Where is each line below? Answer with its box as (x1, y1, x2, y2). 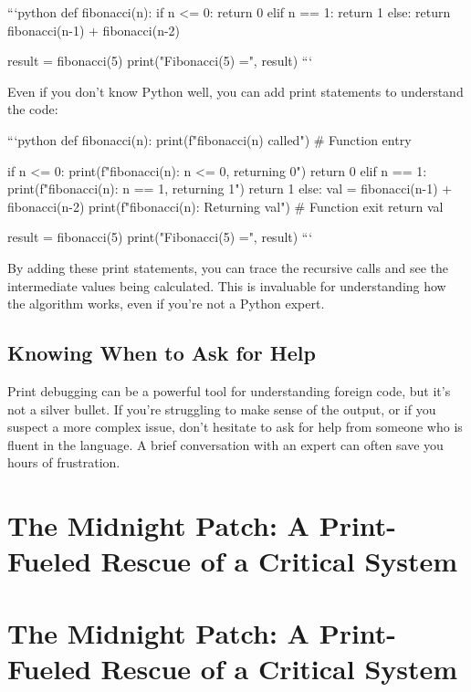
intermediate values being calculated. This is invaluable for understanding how (7, 276, 446, 295)
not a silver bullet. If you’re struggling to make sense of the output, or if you (7, 399, 436, 418)
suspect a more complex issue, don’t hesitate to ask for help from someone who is (7, 417, 463, 436)
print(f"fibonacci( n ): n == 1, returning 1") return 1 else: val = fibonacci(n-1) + (7, 179, 453, 198)
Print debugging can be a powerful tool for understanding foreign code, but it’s (7, 381, 451, 400)
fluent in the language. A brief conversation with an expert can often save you (7, 435, 444, 454)
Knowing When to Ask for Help (7, 339, 316, 367)
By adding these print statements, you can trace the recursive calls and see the (7, 257, 448, 277)
